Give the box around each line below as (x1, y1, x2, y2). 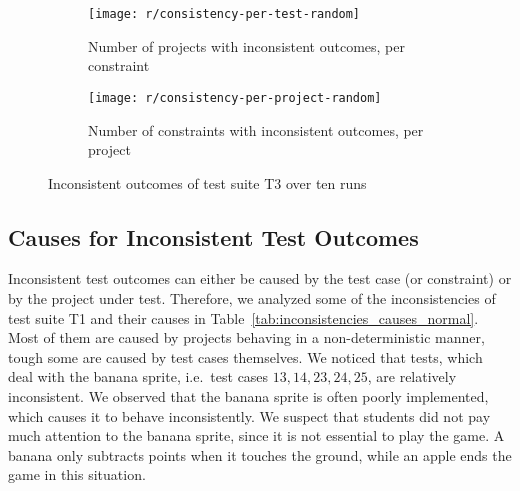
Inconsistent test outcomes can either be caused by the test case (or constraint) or (8, 268, 512, 289)
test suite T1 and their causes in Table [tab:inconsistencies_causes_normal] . (8, 307, 479, 328)
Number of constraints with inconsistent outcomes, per (88, 119, 424, 140)
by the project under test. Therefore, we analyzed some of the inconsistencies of (8, 288, 496, 309)
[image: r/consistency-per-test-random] (88, 7, 361, 21)
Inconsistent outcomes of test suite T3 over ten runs (48, 172, 367, 193)
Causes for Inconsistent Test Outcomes (8, 221, 419, 252)
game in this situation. (8, 464, 146, 485)
